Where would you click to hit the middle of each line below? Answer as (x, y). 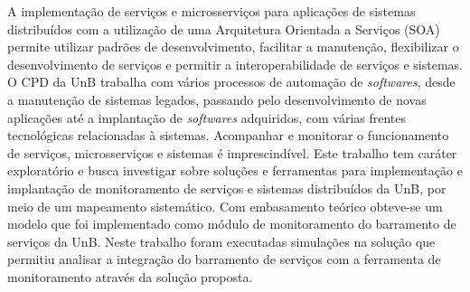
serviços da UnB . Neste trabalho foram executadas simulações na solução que (221, 241)
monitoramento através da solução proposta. (130, 276)
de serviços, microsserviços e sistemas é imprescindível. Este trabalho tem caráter (232, 152)
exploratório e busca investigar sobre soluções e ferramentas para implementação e (235, 170)
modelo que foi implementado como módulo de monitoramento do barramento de (232, 224)
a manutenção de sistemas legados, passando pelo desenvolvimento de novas (217, 99)
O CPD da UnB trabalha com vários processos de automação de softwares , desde (231, 82)
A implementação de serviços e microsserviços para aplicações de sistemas (211, 11)
